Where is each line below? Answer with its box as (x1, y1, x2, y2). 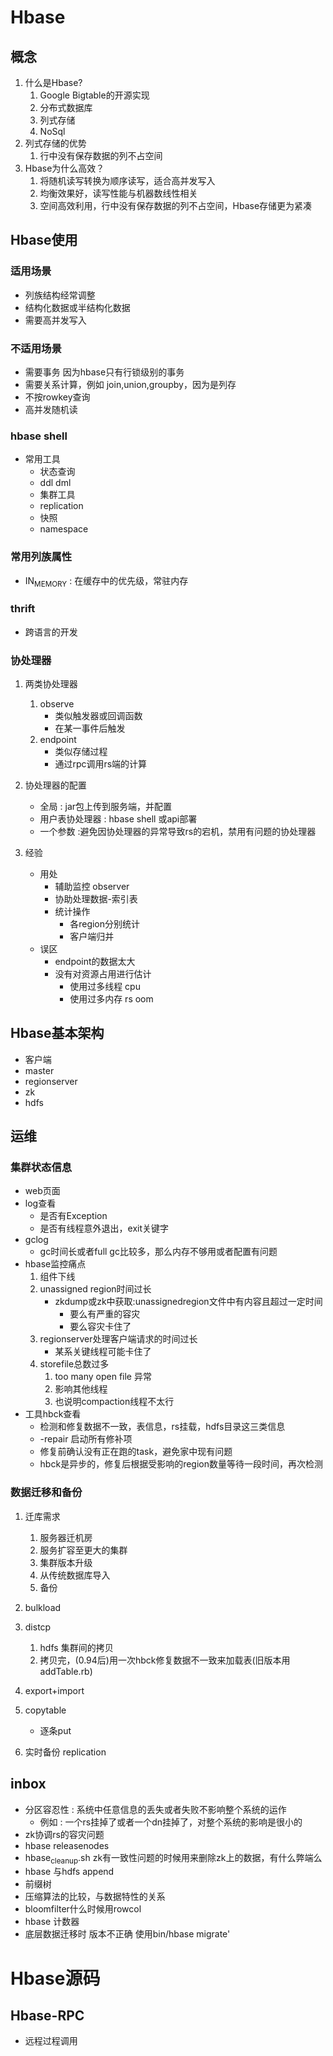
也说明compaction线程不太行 (54, 1396, 175, 1408)
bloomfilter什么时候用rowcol (24, 1903, 142, 1915)
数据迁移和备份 (10, 1486, 83, 1500)
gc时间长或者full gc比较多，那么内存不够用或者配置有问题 (39, 1246, 278, 1258)
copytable (24, 1704, 67, 1716)
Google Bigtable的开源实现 (39, 89, 150, 101)
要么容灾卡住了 (69, 1321, 132, 1333)
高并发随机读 (24, 403, 78, 415)
